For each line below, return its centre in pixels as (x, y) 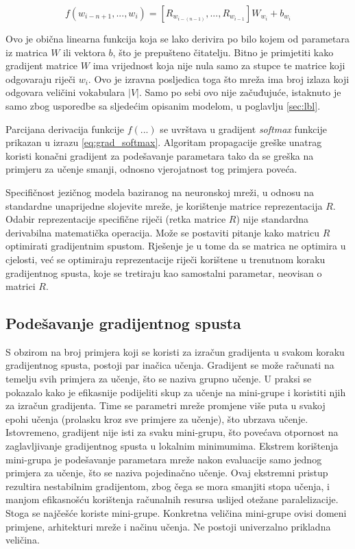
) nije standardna (272, 219)
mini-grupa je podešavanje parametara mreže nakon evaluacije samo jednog (164, 459)
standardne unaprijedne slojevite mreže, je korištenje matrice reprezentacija (164, 205)
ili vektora (84, 52)
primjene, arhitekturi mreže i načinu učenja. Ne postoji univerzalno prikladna (168, 526)
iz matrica (27, 52)
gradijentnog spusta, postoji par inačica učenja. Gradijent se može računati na (170, 365)
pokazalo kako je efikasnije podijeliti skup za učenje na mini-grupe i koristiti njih (176, 392)
